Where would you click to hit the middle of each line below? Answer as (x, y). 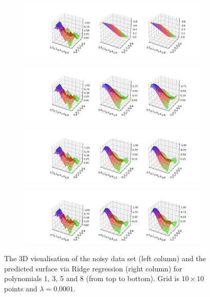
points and (21, 288)
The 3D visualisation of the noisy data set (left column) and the (105, 258)
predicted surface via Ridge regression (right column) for (93, 268)
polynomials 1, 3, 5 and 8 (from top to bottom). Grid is (92, 278)
